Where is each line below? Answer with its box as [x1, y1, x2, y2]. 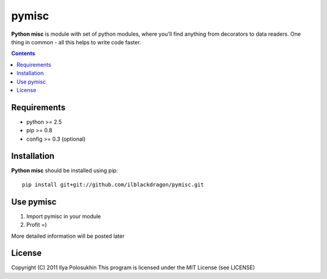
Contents [11, 50, 36, 57]
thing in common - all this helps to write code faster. [11, 38, 142, 45]
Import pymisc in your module [26, 212, 101, 220]
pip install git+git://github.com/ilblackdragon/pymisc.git [22, 181, 204, 188]
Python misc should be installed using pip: [11, 167, 118, 174]
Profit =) [26, 221, 47, 229]
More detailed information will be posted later [11, 232, 125, 240]
